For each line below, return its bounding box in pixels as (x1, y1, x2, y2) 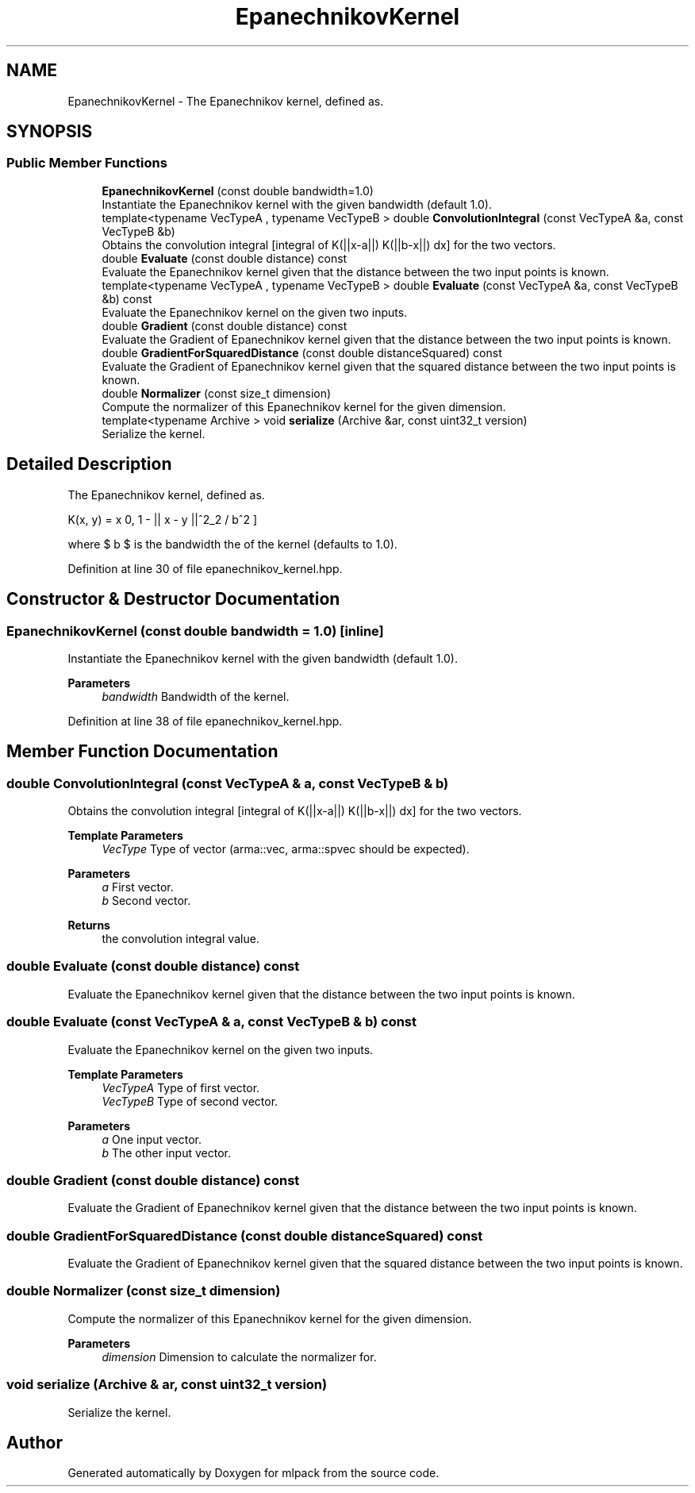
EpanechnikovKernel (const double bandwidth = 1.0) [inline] (6, 622, 384, 639)
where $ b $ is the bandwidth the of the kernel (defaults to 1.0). (67, 537, 397, 551)
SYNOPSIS (6, 121, 93, 142)
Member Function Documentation (6, 741, 278, 762)
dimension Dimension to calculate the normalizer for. (102, 1349, 377, 1364)
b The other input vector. (102, 1145, 232, 1160)
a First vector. (102, 880, 174, 895)
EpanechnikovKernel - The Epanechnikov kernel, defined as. (67, 94, 384, 108)
